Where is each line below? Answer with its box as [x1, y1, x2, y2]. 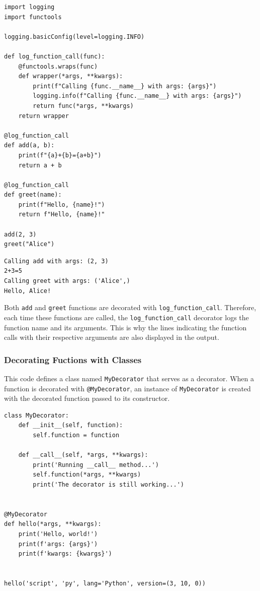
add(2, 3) [4, 230, 37, 238]
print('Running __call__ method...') [33, 461, 159, 468]
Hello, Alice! [4, 287, 51, 294]
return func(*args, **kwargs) [33, 102, 134, 109]
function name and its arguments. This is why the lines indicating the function [4, 322, 247, 332]
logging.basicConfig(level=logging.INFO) [4, 33, 145, 40]
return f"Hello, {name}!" [18, 211, 105, 218]
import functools [4, 13, 62, 21]
